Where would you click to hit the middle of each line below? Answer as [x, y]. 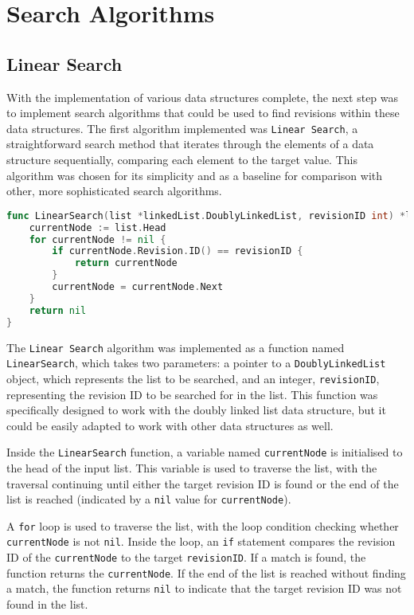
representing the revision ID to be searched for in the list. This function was [192, 394]
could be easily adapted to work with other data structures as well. [170, 425]
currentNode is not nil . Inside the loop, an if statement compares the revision [201, 541]
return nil [58, 310]
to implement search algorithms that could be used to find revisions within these [203, 113]
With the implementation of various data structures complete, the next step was [203, 97]
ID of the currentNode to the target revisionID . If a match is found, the [186, 557]
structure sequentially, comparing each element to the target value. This [182, 160]
